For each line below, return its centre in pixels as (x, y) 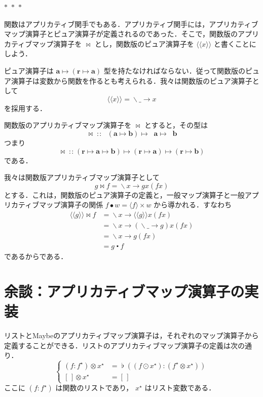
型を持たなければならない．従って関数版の (174, 70)
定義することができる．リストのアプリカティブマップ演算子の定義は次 (121, 345)
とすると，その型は (176, 125)
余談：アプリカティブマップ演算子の (124, 291)
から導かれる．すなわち (193, 205)
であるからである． (36, 256)
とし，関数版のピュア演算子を (144, 43)
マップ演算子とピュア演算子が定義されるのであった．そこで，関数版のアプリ (132, 34)
